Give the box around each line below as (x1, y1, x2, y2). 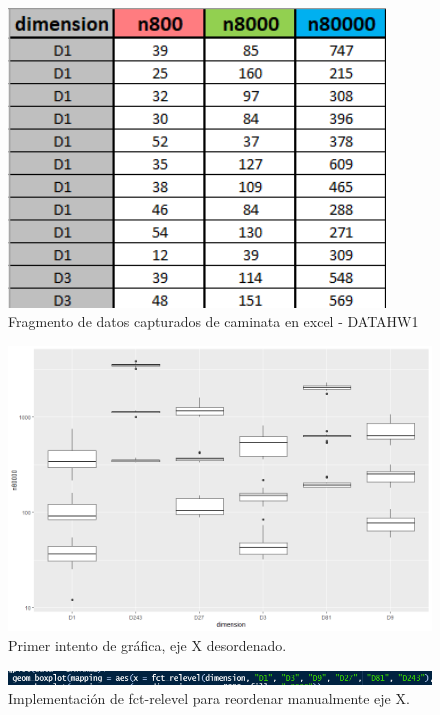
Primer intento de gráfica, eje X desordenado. (8, 634, 287, 655)
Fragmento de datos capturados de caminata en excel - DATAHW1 (8, 311, 419, 332)
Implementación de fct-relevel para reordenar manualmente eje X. (8, 688, 410, 709)
